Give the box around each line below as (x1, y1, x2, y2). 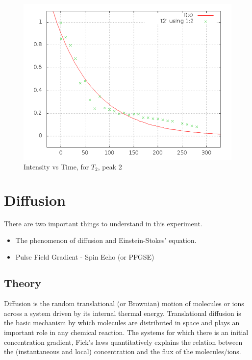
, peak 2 (98, 161, 122, 171)
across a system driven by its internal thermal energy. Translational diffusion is (4, 308, 241, 318)
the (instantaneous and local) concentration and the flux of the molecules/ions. (4, 346, 241, 357)
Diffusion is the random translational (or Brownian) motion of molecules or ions (4, 298, 244, 309)
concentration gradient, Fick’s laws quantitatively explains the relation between (4, 336, 243, 347)
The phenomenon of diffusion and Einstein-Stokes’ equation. (15, 235, 197, 245)
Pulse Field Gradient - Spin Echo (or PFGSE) (15, 251, 154, 262)
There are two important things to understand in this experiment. (4, 218, 202, 229)
